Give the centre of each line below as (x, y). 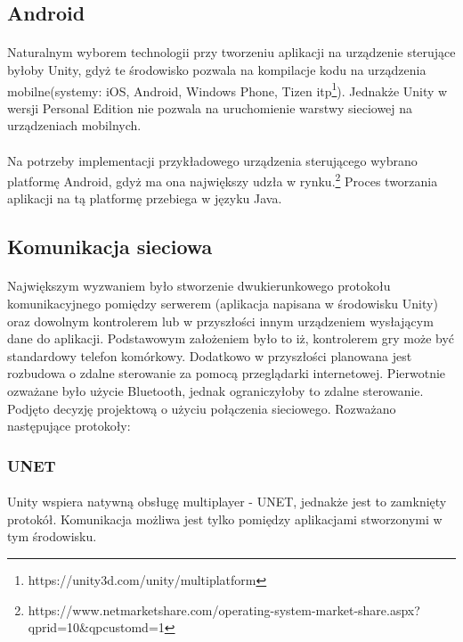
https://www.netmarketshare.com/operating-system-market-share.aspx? (224, 609)
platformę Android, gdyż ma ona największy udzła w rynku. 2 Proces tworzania (223, 180)
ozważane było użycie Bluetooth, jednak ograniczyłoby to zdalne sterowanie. (215, 390)
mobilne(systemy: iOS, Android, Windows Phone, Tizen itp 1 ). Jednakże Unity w (227, 89)
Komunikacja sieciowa (110, 247)
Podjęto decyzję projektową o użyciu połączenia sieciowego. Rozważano (202, 408)
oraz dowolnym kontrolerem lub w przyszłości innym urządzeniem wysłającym (220, 321)
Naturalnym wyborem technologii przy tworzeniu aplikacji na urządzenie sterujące (231, 52)
